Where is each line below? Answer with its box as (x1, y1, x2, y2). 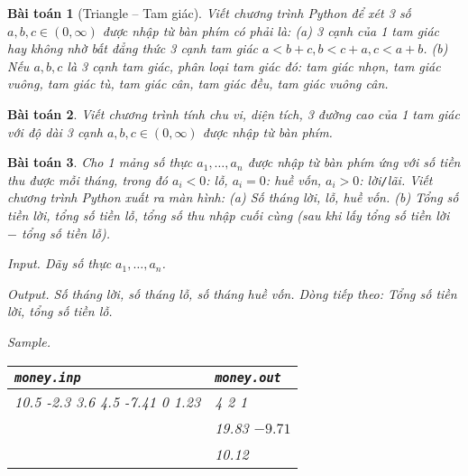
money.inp (14, 369, 81, 385)
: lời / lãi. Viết (359, 170, 433, 189)
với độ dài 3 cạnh (7, 122, 103, 141)
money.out (215, 369, 281, 385)
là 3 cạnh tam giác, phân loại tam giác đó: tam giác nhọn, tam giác (67, 56, 441, 75)
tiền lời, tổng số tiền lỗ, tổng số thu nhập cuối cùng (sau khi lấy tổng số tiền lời (7, 206, 450, 224)
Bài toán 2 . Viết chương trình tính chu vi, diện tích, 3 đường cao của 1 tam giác (7, 104, 460, 123)
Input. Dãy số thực (7, 254, 112, 273)
